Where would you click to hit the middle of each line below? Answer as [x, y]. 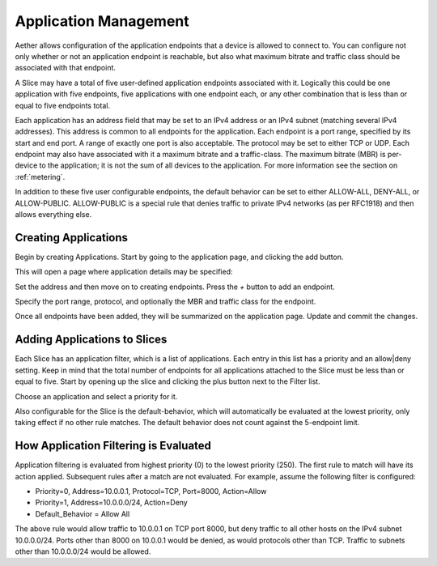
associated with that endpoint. [66, 68]
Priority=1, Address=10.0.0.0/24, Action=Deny [111, 503]
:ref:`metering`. [40, 177]
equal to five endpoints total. [63, 105]
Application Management [102, 21]
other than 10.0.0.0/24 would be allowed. [83, 551]
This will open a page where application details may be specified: [124, 272]
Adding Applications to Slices [91, 340]
